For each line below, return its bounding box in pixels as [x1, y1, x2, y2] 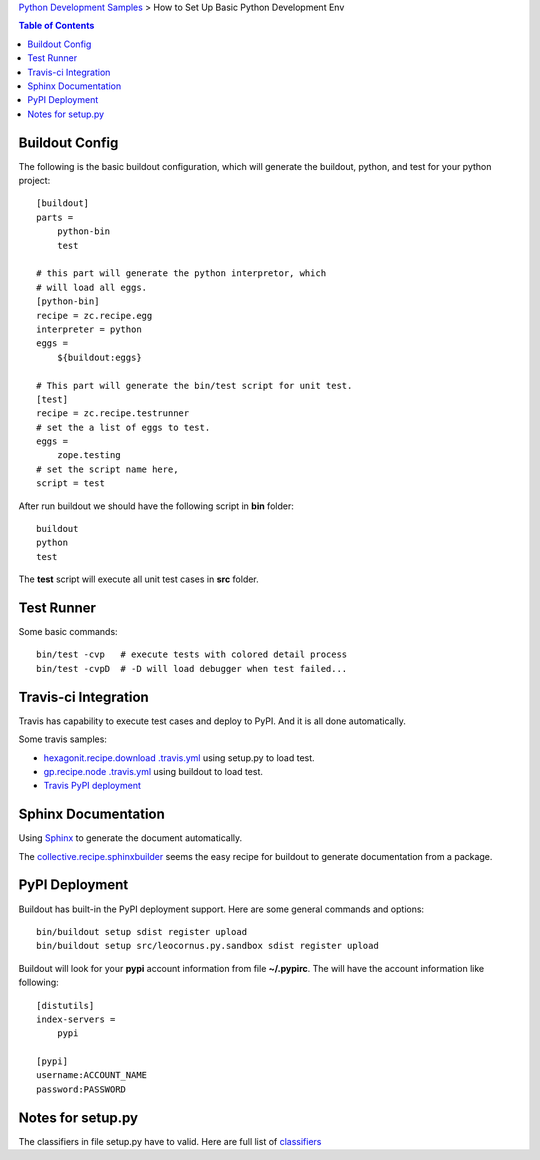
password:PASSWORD [36, 1083, 127, 1095]
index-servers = [36, 1013, 116, 1025]
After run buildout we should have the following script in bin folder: [18, 500, 294, 512]
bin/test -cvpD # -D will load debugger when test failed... [36, 663, 348, 674]
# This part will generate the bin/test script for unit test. [36, 380, 353, 391]
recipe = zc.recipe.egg [36, 310, 153, 321]
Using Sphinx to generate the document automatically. [18, 832, 243, 844]
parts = [36, 211, 74, 223]
